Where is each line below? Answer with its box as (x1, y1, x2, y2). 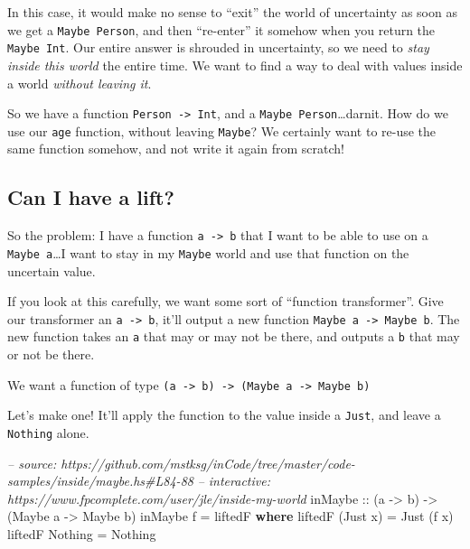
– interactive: (197, 471, 270, 490)
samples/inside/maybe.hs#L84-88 (7, 471, 193, 490)
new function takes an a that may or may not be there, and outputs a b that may (7, 327, 460, 346)
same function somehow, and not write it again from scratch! (7, 139, 344, 158)
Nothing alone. (7, 423, 89, 442)
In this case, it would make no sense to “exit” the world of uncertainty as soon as (7, 3, 457, 21)
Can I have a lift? (7, 183, 174, 211)
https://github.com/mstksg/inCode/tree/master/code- (61, 453, 355, 472)
